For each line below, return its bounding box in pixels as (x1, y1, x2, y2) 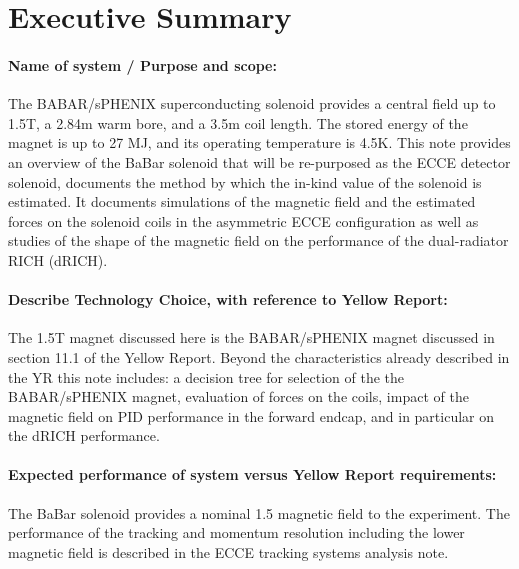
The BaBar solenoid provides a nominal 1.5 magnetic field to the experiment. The (8, 502, 510, 523)
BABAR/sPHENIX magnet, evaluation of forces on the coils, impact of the (8, 386, 469, 407)
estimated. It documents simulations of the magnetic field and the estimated (8, 191, 476, 212)
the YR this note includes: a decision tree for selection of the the (8, 366, 405, 387)
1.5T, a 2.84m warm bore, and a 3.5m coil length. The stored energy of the (8, 112, 468, 133)
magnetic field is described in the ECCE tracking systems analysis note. (8, 541, 449, 562)
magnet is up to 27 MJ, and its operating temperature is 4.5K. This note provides (8, 132, 511, 153)
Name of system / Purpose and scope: (8, 54, 277, 75)
